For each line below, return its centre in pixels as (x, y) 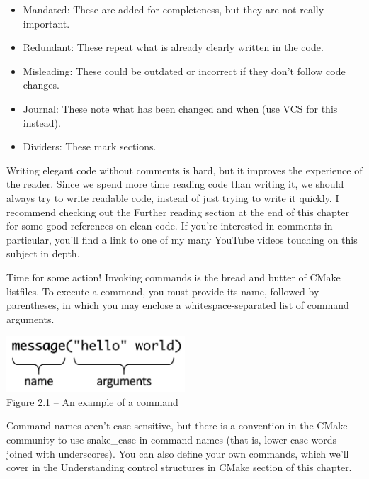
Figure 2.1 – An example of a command (92, 401)
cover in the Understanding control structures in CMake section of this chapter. (179, 467)
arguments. (30, 319)
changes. (41, 85)
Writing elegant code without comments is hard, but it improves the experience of (184, 170)
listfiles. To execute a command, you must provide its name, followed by (163, 291)
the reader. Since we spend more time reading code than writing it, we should (175, 184)
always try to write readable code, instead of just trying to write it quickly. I (173, 197)
